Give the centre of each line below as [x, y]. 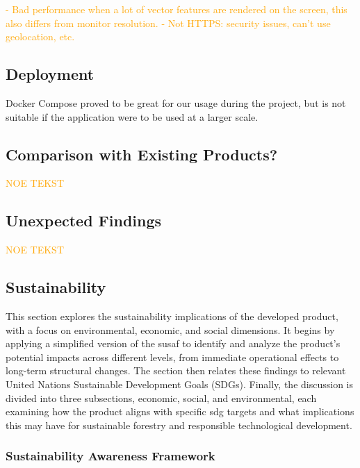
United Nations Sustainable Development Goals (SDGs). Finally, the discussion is [179, 384]
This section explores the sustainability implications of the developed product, [172, 316]
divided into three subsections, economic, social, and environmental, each [161, 398]
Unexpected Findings [84, 220]
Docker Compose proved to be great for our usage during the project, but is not [176, 102]
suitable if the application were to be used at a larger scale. [132, 116]
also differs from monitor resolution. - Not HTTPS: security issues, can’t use [168, 23]
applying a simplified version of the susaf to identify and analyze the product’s [173, 343]
